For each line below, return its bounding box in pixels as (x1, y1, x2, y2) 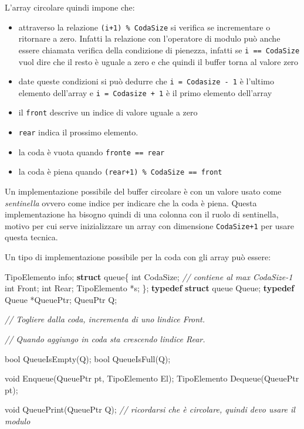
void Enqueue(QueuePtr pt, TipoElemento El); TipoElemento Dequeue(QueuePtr (5, 372, 299, 384)
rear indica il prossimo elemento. (18, 126, 139, 138)
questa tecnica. (5, 231, 58, 243)
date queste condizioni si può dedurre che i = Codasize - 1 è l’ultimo (18, 75, 275, 87)
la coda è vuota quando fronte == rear (18, 145, 165, 158)
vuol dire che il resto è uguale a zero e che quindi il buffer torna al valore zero (18, 55, 299, 67)
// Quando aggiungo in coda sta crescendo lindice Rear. (5, 333, 205, 345)
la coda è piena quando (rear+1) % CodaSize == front (18, 165, 222, 178)
